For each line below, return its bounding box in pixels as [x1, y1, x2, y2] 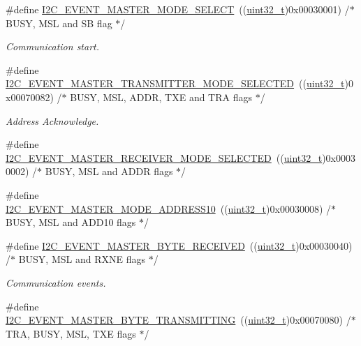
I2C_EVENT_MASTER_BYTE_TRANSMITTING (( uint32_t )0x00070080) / [6, 313, 351, 327]
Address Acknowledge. [6, 113, 99, 128]
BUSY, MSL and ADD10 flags [6, 215, 136, 230]
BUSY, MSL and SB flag [6, 15, 112, 30]
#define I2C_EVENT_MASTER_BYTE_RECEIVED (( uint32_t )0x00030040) [6, 238, 353, 253]
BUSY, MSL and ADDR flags [45, 164, 173, 179]
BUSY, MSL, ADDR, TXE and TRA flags [70, 89, 252, 104]
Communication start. [6, 39, 100, 54]
